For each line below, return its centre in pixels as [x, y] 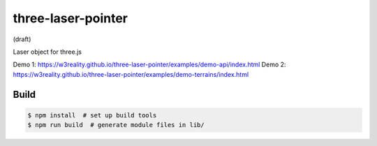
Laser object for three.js [47, 52]
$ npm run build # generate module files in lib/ [116, 125]
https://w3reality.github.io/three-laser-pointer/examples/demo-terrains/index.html [131, 74]
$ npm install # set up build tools [92, 115]
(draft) [22, 39]
